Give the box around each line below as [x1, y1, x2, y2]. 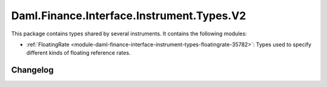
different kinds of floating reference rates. [26, 49, 131, 56]
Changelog [11, 65, 54, 75]
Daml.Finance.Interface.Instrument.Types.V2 [11, 9, 246, 22]
